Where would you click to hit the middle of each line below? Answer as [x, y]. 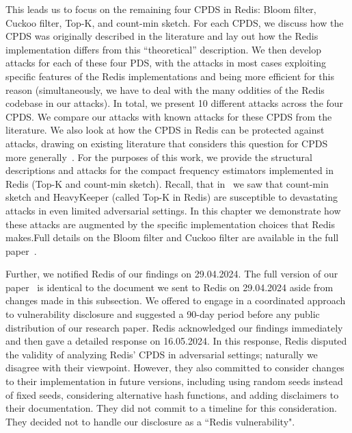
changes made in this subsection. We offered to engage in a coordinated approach [176, 300]
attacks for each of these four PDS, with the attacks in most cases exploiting [166, 63]
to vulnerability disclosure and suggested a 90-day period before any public [163, 314]
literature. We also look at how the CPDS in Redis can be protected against [165, 130]
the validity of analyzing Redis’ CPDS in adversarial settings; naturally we [162, 354]
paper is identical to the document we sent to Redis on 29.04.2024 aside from [170, 287]
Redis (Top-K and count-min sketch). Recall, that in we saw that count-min [167, 183]
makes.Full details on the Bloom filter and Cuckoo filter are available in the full [172, 237]
